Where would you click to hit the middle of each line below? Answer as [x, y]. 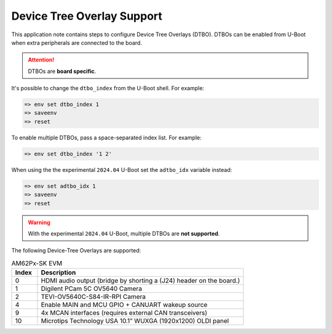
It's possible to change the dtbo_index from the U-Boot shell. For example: [108, 88]
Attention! [41, 60]
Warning [39, 222]
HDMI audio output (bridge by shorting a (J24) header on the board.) [140, 281]
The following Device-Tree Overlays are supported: [76, 251]
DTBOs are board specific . [62, 71]
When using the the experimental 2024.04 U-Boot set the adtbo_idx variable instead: [122, 169]
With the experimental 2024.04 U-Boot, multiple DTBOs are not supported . [124, 233]
